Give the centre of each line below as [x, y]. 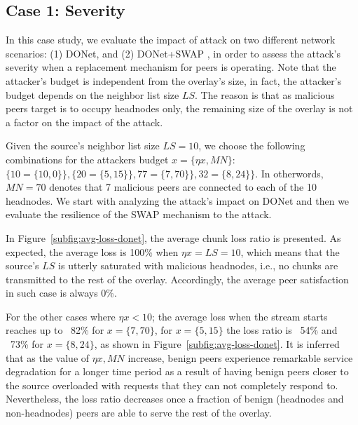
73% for [27, 344]
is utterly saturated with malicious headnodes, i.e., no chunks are [198, 265]
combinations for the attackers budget [87, 159]
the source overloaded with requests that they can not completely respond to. [172, 385]
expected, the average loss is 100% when [92, 251]
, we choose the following [252, 146]
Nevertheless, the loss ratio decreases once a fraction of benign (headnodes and [175, 399]
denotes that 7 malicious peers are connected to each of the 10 [183, 187]
